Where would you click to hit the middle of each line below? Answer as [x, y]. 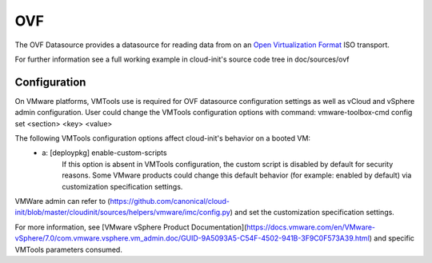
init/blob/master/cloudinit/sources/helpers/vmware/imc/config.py [123, 213]
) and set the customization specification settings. [312, 213]
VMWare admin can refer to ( [63, 201]
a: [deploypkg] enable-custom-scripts [104, 153]
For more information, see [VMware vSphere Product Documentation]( [131, 227]
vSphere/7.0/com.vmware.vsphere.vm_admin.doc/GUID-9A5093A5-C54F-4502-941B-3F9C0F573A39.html [192, 238]
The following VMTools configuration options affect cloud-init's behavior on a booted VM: [163, 138]
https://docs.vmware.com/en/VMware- [311, 227]
